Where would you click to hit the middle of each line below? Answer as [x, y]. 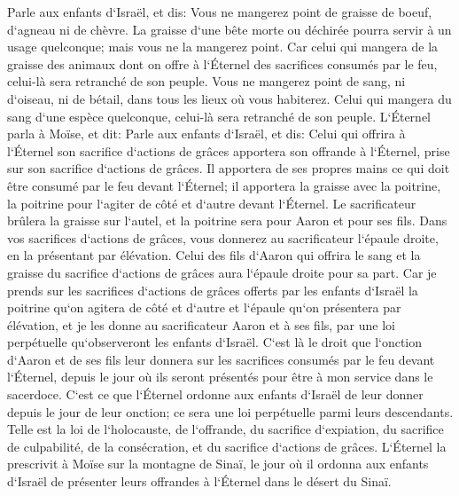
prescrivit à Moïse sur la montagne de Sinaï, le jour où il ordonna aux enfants [218, 464]
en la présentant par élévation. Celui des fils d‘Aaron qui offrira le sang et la [214, 255]
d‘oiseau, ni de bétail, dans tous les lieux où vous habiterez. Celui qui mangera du [229, 98]
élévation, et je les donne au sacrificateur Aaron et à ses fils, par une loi [202, 324]
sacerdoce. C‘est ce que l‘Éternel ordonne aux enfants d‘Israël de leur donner [215, 394]
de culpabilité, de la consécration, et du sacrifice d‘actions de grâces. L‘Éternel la [227, 446]
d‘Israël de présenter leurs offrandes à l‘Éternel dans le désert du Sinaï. [199, 481]
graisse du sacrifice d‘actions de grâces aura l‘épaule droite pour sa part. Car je [222, 272]
